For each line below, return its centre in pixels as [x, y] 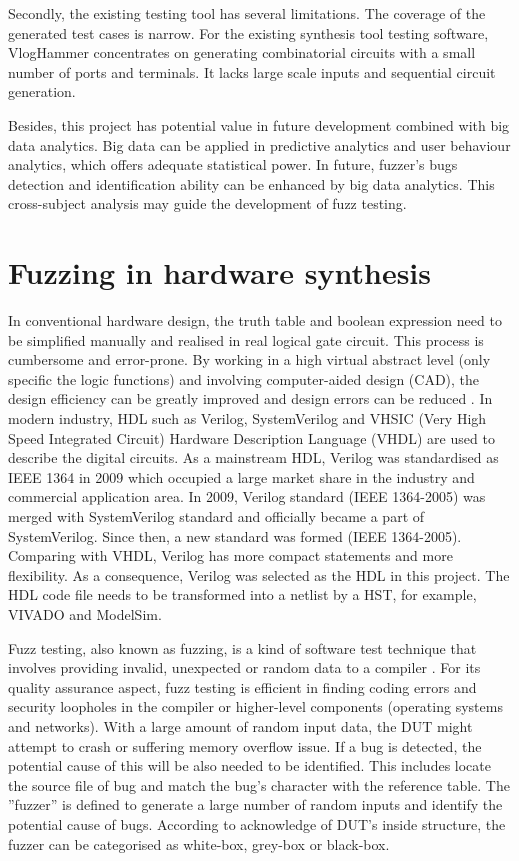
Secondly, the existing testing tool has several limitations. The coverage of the [247, 13]
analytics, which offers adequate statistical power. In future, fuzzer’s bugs [233, 164]
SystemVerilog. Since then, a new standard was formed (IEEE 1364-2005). [235, 535]
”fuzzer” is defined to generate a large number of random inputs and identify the [255, 804]
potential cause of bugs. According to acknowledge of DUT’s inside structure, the [257, 823]
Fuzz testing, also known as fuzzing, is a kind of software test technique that [242, 647]
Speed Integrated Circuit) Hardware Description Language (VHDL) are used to [251, 437]
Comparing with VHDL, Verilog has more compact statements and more [230, 555]
